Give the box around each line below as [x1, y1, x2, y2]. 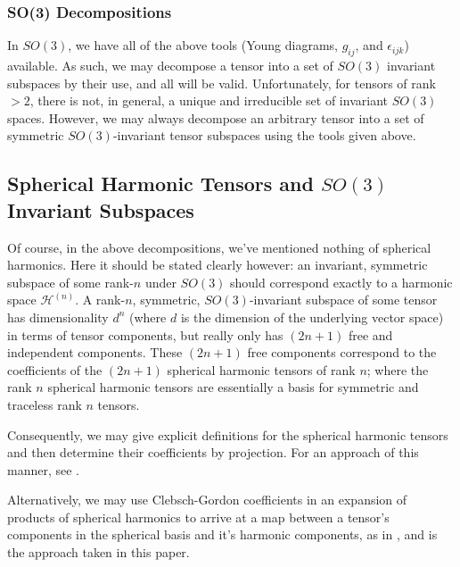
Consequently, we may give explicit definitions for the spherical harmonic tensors [7, 425, 448, 444]
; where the [366, 360, 429, 379]
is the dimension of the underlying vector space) [180, 307, 444, 326]
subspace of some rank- [7, 272, 134, 291]
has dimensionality [7, 307, 109, 326]
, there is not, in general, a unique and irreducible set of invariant [29, 91, 388, 110]
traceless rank [7, 395, 82, 413]
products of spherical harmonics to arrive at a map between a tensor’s [7, 507, 390, 526]
